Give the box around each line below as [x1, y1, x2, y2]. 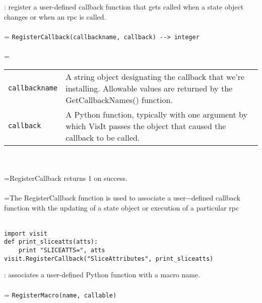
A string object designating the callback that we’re [65, 70, 245, 82]
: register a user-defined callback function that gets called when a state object [4, 2, 244, 12]
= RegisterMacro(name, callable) [4, 289, 117, 299]
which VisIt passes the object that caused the [65, 120, 226, 132]
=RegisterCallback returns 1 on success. [4, 172, 127, 183]
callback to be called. [65, 131, 140, 143]
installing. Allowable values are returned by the [65, 82, 233, 94]
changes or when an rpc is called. [4, 11, 106, 22]
